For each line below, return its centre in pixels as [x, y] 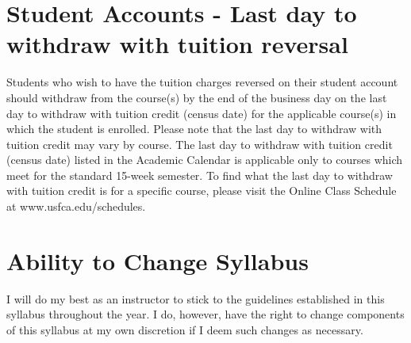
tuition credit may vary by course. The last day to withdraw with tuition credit [200, 144]
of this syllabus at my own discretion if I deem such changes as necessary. [185, 329]
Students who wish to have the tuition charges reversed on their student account [202, 82]
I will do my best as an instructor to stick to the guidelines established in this [196, 298]
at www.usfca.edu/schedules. [76, 206]
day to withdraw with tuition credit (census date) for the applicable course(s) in [202, 113]
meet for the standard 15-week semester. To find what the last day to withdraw [200, 175]
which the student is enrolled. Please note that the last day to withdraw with [194, 129]
